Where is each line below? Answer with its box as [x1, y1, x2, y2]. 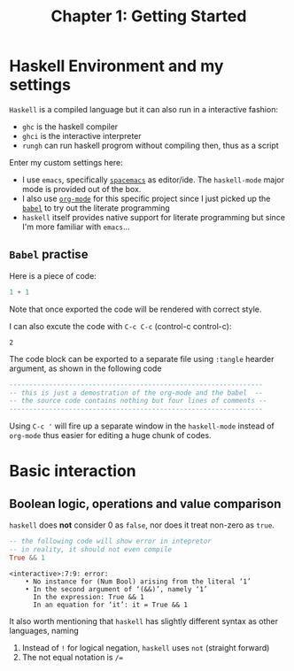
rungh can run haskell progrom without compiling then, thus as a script [21, 140, 279, 150]
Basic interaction [9, 461, 137, 482]
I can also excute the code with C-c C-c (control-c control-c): [9, 320, 232, 331]
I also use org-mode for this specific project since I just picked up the [21, 193, 271, 204]
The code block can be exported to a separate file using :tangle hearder [9, 353, 275, 364]
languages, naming [9, 625, 80, 636]
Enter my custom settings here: [9, 157, 124, 167]
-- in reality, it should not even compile [9, 545, 173, 554]
